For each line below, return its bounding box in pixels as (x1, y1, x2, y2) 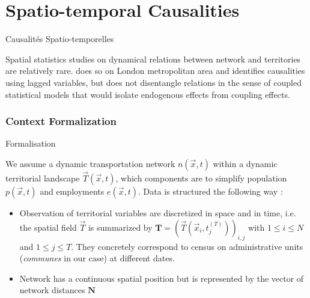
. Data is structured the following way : (138, 185, 283, 198)
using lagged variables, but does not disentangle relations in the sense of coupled (5, 76, 302, 88)
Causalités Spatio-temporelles (5, 32, 114, 45)
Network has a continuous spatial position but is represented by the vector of (19, 272, 304, 284)
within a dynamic (213, 157, 278, 169)
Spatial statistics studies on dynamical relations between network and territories (5, 52, 301, 65)
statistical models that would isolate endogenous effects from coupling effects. (5, 88, 290, 100)
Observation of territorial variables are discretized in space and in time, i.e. (19, 207, 296, 219)
